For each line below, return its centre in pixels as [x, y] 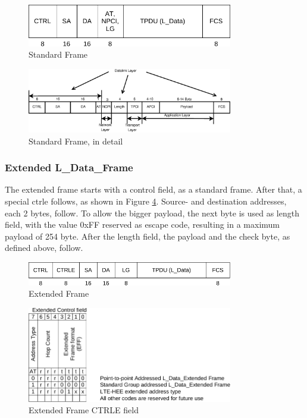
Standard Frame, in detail [76, 141]
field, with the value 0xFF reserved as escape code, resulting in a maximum [142, 224]
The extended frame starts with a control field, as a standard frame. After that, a [153, 189]
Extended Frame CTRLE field [84, 410]
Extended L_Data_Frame [69, 167]
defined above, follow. [44, 248]
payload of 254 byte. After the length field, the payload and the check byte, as [148, 236]
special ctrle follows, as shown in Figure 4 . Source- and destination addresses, [146, 201]
